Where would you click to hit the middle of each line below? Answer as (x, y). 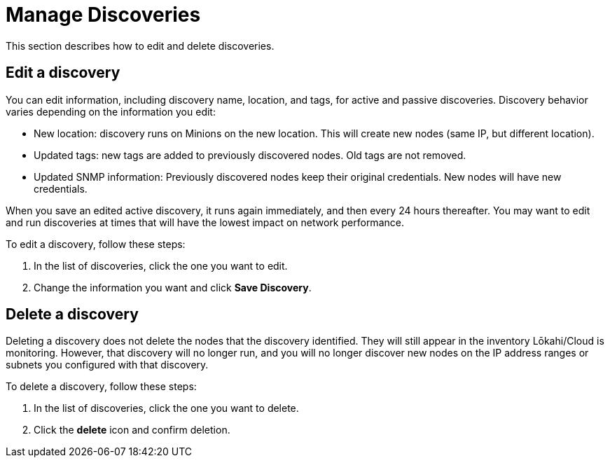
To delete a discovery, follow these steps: (101, 387)
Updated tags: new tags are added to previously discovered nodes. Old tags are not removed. (250, 155)
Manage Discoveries (103, 15)
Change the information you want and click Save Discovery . (173, 287)
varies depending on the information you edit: (111, 111)
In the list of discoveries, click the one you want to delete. (166, 408)
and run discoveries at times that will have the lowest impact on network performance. (205, 222)
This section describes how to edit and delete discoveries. (140, 46)
